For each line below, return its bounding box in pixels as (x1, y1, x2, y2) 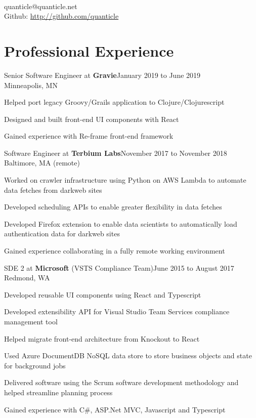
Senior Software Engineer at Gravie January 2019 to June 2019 (4, 69, 201, 80)
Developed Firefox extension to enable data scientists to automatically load (4, 218, 237, 229)
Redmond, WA (4, 272, 50, 283)
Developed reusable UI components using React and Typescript (4, 289, 201, 300)
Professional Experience (4, 40, 174, 61)
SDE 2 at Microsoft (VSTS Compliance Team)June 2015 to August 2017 (4, 262, 234, 273)
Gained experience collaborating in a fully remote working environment (4, 245, 225, 256)
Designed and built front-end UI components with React (4, 113, 179, 124)
